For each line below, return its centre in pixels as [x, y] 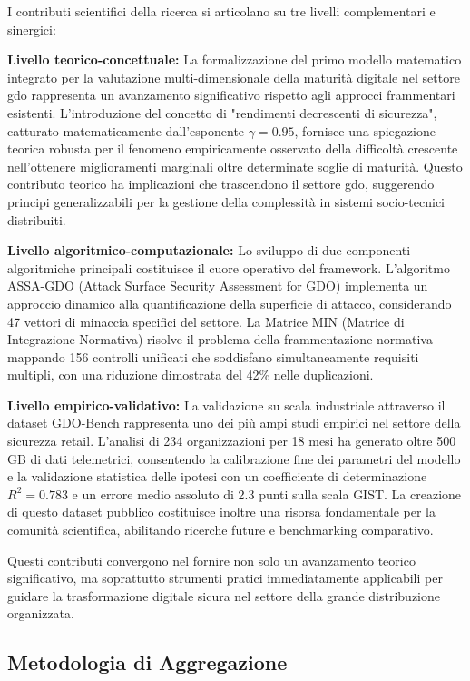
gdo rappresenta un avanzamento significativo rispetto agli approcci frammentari [231, 95]
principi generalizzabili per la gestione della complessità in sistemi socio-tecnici [226, 201]
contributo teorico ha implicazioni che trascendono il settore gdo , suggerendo [221, 184]
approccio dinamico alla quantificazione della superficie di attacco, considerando [230, 303]
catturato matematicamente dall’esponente [126, 130]
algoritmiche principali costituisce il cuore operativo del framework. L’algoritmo [229, 267]
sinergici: [32, 29]
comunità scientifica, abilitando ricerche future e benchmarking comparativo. [220, 530]
